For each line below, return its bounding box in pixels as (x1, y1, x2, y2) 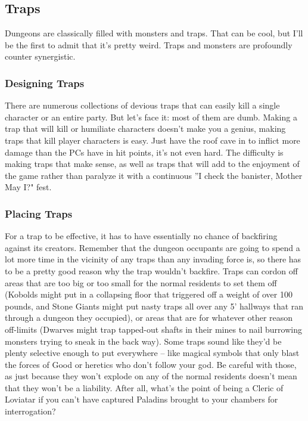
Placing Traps (5, 206, 73, 221)
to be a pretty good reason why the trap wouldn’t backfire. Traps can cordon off (5, 264, 298, 277)
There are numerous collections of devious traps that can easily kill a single (5, 99, 280, 112)
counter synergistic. (5, 50, 76, 63)
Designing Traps (5, 75, 85, 90)
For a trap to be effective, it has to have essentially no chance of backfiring (5, 230, 278, 242)
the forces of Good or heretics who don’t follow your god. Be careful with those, (5, 358, 297, 370)
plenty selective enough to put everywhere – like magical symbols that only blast (5, 346, 300, 359)
